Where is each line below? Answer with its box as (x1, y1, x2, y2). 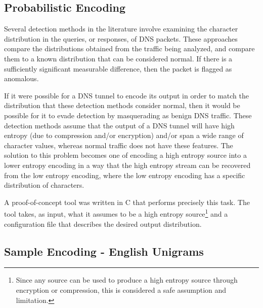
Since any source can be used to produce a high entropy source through (16, 275, 238, 285)
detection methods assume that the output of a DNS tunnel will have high (4, 120, 235, 130)
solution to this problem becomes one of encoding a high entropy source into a (4, 150, 247, 160)
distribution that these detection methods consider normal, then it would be (4, 100, 240, 111)
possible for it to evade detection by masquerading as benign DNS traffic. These (4, 110, 252, 120)
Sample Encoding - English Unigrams (4, 243, 204, 259)
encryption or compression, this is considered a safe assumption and (16, 284, 227, 295)
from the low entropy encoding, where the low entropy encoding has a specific (4, 169, 245, 180)
